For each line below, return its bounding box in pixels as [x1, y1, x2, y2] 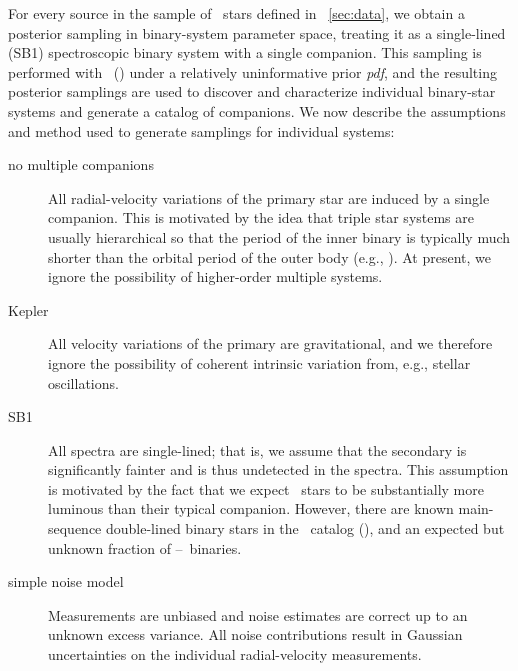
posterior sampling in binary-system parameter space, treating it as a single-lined [8, 22, 506, 43]
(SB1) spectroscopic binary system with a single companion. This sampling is [8, 42, 482, 63]
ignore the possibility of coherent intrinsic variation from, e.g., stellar [48, 352, 471, 373]
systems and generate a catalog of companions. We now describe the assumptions [8, 100, 506, 121]
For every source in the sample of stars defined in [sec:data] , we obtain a [8, 3, 465, 23]
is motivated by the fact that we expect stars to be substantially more [48, 478, 484, 499]
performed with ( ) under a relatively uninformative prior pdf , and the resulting [8, 61, 497, 82]
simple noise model [8, 571, 124, 592]
